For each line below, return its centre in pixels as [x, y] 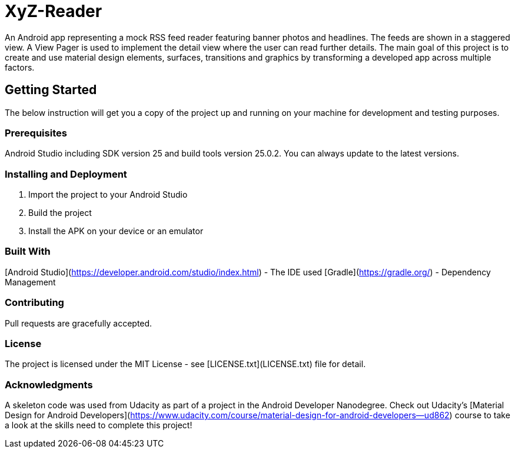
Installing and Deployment [66, 174]
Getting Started [51, 90]
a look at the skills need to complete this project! [99, 425]
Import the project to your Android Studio [108, 195]
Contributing [34, 303]
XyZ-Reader [54, 11]
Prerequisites [36, 133]
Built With [28, 252]
